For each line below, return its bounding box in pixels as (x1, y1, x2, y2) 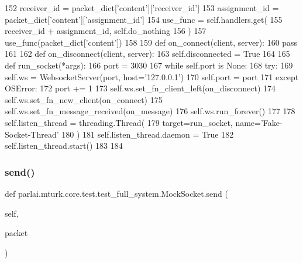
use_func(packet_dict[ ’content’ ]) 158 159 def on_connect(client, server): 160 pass (5, 36, 298, 48)
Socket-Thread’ (5, 128, 59, 140)
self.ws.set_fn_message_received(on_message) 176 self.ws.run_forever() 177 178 (5, 105, 295, 117)
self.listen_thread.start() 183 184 (5, 139, 123, 152)
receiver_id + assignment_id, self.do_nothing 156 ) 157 (5, 25, 206, 37)
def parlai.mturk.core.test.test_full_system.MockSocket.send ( (5, 187, 229, 199)
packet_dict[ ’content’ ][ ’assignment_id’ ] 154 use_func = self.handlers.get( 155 (5, 13, 283, 25)
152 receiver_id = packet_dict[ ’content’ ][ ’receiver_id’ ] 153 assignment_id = (5, 2, 279, 13)
